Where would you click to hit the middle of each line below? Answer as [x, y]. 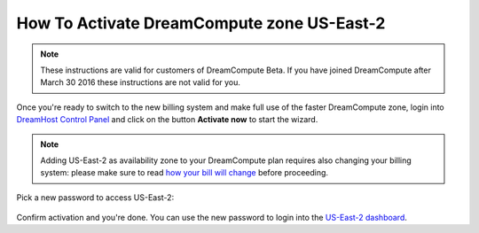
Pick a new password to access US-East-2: [95, 197]
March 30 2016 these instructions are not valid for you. [141, 82]
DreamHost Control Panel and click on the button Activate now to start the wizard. [167, 120]
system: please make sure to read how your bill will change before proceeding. [184, 173]
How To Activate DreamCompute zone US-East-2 [201, 23]
